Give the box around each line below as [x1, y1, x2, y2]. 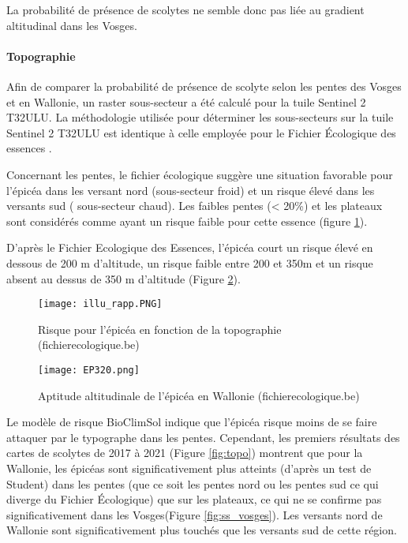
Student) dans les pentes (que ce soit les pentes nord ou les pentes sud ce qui [6, 475, 379, 492]
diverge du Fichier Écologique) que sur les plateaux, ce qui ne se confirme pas [6, 491, 382, 507]
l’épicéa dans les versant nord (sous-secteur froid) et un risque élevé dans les [6, 182, 375, 198]
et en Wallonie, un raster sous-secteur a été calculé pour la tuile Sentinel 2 [6, 93, 366, 110]
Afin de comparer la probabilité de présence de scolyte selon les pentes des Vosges [6, 77, 402, 94]
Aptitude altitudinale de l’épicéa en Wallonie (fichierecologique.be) [38, 387, 360, 403]
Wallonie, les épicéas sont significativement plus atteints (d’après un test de [6, 459, 372, 476]
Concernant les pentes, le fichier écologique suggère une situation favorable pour [6, 166, 393, 182]
